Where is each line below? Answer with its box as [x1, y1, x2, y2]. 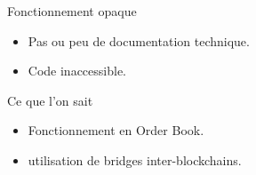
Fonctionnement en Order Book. [28, 121, 204, 139]
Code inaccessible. [28, 61, 126, 80]
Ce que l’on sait [7, 91, 93, 109]
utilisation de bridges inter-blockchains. [28, 150, 242, 169]
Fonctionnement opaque [7, 2, 137, 20]
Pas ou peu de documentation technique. [28, 31, 250, 50]
